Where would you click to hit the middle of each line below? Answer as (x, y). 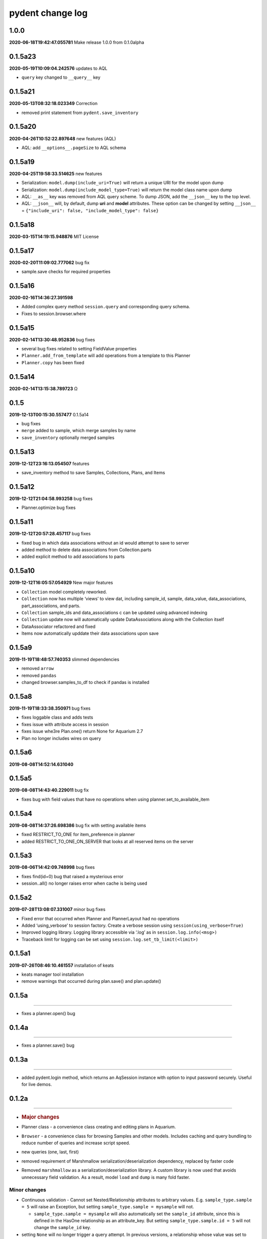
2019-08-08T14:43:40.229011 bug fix (49, 790)
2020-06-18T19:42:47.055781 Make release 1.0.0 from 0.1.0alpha (77, 43)
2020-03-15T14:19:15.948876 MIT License (54, 236)
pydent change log (48, 13)
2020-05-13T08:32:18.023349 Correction (53, 104)
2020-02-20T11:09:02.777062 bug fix (49, 262)
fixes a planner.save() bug (48, 1045)
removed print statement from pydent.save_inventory (80, 113)
